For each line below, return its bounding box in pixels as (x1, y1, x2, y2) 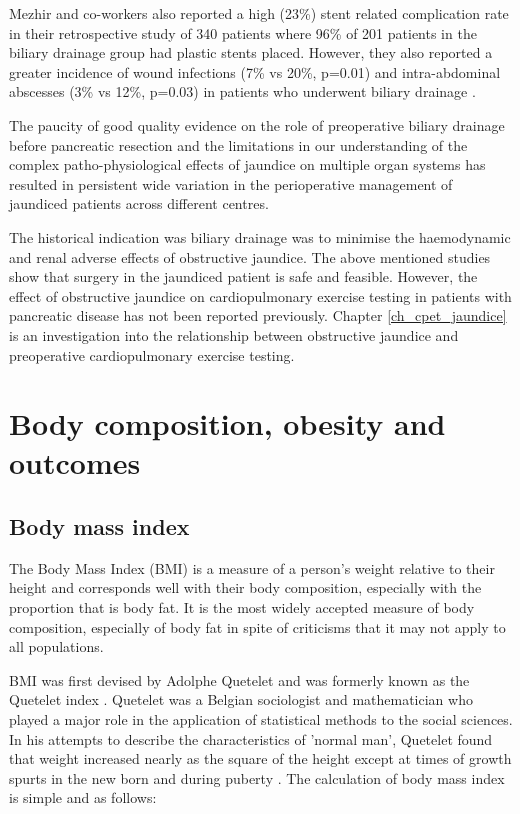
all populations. (9, 636, 104, 657)
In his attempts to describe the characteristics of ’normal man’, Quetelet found (9, 728, 493, 749)
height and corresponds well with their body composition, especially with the (9, 577, 482, 598)
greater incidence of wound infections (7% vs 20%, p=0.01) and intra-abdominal (9, 61, 501, 82)
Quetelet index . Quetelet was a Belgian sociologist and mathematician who (9, 689, 473, 710)
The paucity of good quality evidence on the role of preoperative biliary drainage (9, 114, 505, 135)
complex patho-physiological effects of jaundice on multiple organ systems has (9, 154, 486, 175)
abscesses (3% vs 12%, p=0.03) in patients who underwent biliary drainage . (9, 81, 476, 102)
